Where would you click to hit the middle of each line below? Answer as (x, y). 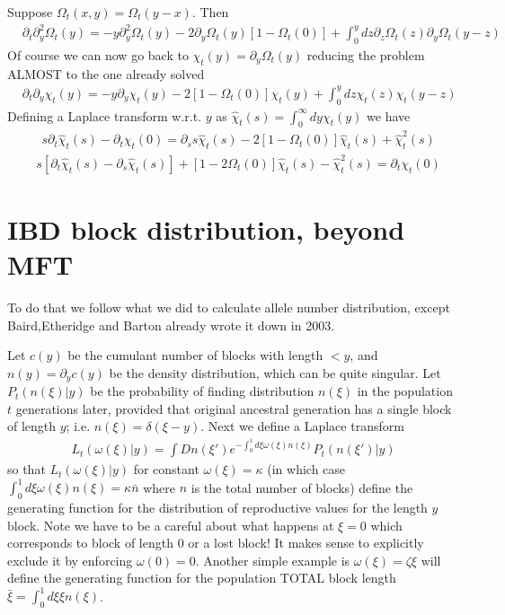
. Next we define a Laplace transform (302, 426)
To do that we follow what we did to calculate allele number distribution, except (229, 307)
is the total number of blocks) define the (302, 487)
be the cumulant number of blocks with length (195, 355)
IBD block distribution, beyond (206, 228)
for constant (166, 469)
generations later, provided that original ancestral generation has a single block (234, 408)
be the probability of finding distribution (202, 391)
